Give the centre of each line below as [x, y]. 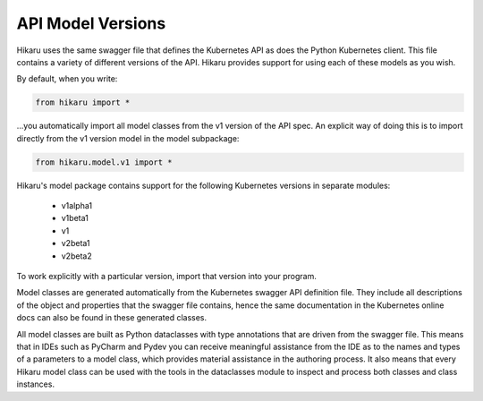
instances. [36, 384]
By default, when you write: [67, 79]
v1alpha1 [77, 206]
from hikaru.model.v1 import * [104, 162]
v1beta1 [75, 218]
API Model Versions [91, 23]
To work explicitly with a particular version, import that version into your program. [166, 276]
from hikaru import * [83, 102]
